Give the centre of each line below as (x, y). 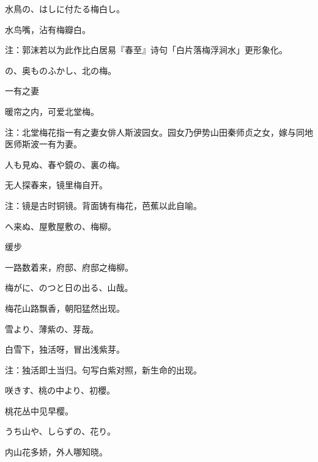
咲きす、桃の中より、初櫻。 (60, 390)
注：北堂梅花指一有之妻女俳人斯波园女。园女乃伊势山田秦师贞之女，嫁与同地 (159, 132)
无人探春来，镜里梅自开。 (56, 185)
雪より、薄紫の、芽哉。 (52, 328)
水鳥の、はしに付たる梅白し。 (65, 9)
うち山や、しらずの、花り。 (61, 431)
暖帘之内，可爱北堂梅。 (52, 111)
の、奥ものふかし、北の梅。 (61, 70)
